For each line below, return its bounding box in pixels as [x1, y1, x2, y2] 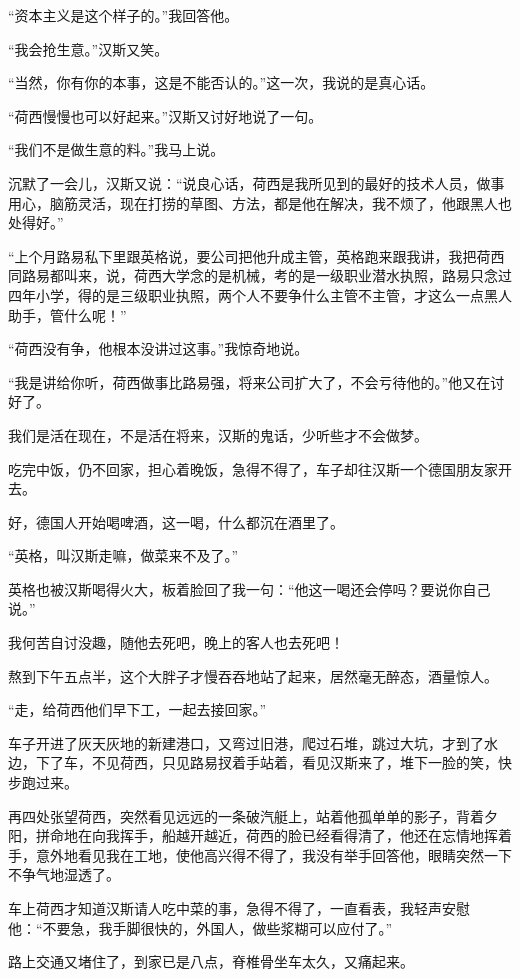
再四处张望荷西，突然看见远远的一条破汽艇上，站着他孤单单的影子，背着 [8, 805, 484, 826]
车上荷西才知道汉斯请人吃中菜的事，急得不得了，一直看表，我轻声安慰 [8, 898, 470, 918]
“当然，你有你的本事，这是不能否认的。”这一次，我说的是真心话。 [8, 72, 435, 93]
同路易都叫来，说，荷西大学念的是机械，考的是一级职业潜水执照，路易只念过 [8, 265, 512, 286]
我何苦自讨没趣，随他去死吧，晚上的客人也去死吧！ [8, 632, 344, 653]
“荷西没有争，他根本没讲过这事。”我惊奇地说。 [8, 338, 309, 359]
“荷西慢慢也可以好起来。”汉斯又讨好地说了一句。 [8, 105, 323, 126]
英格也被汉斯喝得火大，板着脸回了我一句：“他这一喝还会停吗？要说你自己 [8, 578, 491, 599]
